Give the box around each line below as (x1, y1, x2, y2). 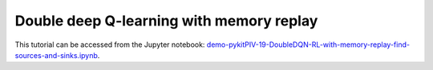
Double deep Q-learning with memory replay (14, 12, 318, 29)
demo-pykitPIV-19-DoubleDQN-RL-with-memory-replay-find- (206, 40, 411, 49)
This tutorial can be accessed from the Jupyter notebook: (14, 40, 205, 49)
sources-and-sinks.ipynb (14, 50, 98, 60)
